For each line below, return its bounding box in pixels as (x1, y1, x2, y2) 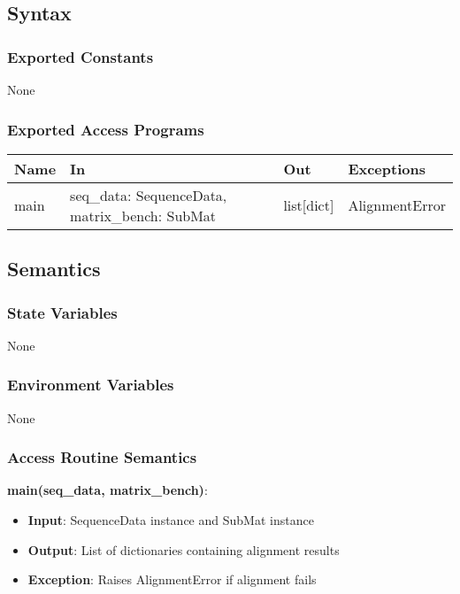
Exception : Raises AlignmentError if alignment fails (27, 570, 317, 589)
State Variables (7, 301, 118, 323)
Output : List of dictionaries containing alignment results (27, 540, 340, 559)
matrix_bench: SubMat (70, 204, 217, 226)
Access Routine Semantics (7, 446, 197, 468)
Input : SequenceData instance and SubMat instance (27, 511, 314, 529)
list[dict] (283, 195, 334, 216)
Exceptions (348, 158, 425, 179)
